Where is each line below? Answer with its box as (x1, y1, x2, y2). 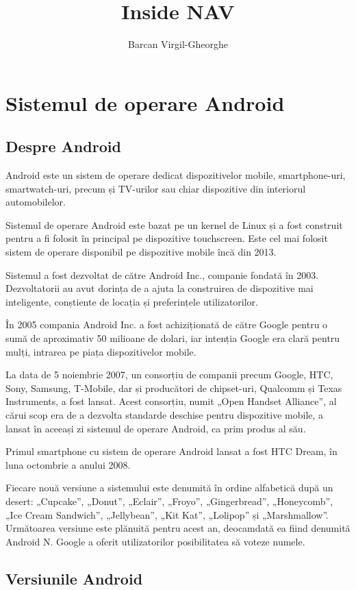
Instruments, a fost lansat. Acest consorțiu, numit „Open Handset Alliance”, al (5, 394, 337, 408)
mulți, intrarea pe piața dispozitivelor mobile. (5, 344, 196, 358)
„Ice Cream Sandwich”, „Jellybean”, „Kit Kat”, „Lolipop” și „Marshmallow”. (5, 507, 329, 521)
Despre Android (5, 136, 121, 157)
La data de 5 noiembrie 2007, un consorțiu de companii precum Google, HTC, (5, 367, 333, 382)
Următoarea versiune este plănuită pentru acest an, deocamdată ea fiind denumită (5, 521, 351, 535)
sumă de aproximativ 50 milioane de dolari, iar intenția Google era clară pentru (5, 331, 340, 345)
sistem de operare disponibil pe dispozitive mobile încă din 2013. (5, 245, 277, 259)
